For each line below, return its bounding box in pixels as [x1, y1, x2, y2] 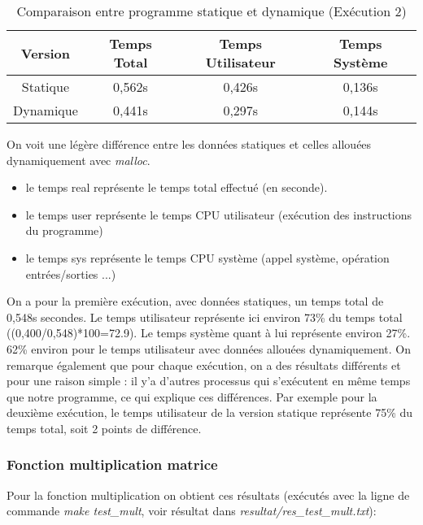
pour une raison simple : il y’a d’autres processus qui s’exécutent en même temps [7, 372, 411, 389]
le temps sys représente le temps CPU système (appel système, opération [25, 249, 390, 266]
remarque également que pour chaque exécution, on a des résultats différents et [7, 356, 401, 373]
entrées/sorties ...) [25, 265, 116, 282]
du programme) [25, 222, 103, 239]
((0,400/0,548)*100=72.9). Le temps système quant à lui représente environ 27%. [7, 324, 411, 341]
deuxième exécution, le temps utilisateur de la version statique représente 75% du [7, 404, 413, 421]
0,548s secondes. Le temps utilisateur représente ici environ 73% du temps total [7, 308, 403, 325]
